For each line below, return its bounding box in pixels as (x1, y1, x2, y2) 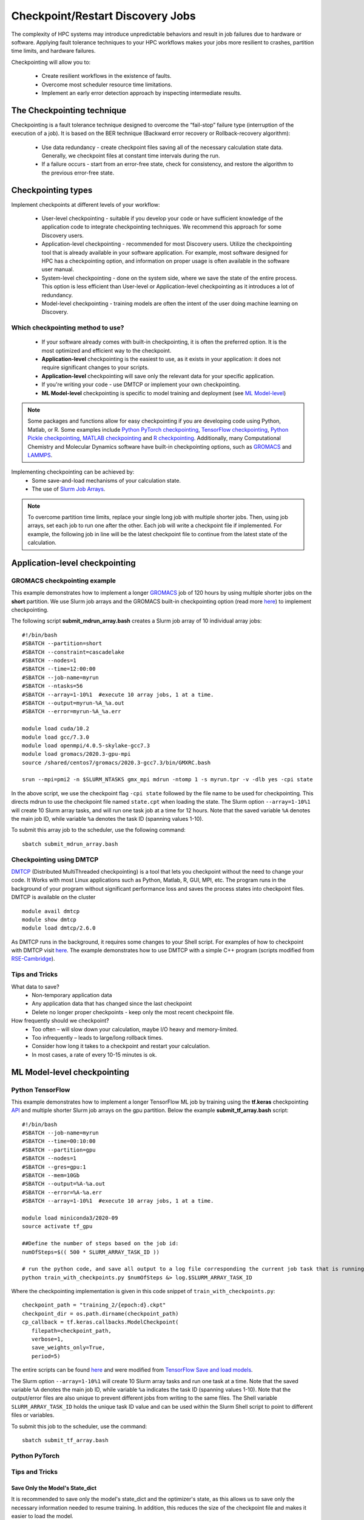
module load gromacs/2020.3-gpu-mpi (22, 751, 131, 758)
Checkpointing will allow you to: (11, 58, 91, 66)
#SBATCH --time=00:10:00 (22, 1138, 96, 1145)
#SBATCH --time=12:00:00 (22, 666, 96, 672)
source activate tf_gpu (22, 1223, 93, 1230)
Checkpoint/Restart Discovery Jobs (11, 9, 197, 22)
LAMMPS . (27, 451, 53, 458)
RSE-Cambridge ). (11, 955, 55, 962)
